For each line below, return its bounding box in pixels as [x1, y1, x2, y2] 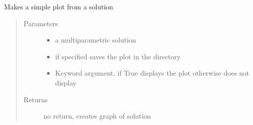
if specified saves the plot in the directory [55, 51, 181, 61]
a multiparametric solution [55, 35, 136, 45]
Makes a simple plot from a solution [4, 1, 113, 11]
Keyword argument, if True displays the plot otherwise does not [55, 68, 250, 78]
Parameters [23, 18, 58, 28]
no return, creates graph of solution [43, 111, 151, 121]
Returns [23, 94, 48, 104]
